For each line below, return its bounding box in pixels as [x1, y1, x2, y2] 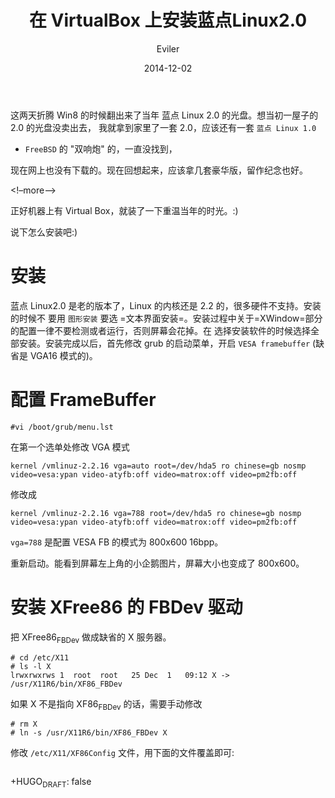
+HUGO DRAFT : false [10, 776, 92, 790]
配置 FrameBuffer [10, 389, 157, 411]
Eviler [156, 42, 180, 55]
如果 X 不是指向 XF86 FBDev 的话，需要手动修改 [10, 697, 203, 712]
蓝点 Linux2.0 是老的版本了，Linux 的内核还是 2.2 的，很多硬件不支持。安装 [10, 299, 322, 311]
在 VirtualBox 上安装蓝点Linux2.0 [28, 9, 308, 32]
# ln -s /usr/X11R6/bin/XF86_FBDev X [10, 728, 168, 738]
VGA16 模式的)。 [29, 349, 98, 361]
